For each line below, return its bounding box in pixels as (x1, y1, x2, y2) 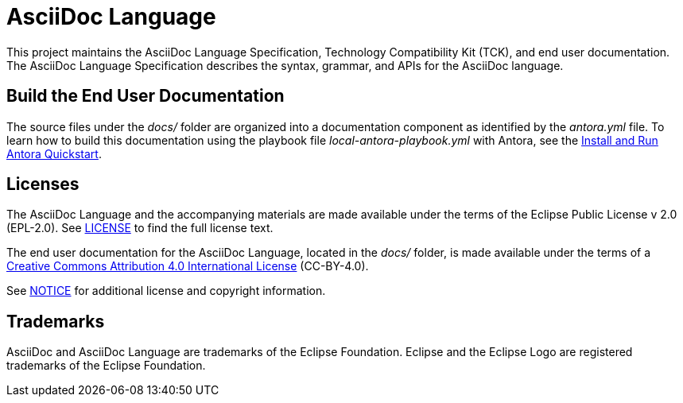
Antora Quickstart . (6, 146, 102, 161)
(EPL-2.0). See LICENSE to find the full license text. (6, 221, 274, 235)
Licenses (6, 174, 80, 195)
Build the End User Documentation (6, 86, 285, 107)
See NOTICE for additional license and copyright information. (6, 284, 326, 298)
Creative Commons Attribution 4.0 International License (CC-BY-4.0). (6, 259, 369, 273)
